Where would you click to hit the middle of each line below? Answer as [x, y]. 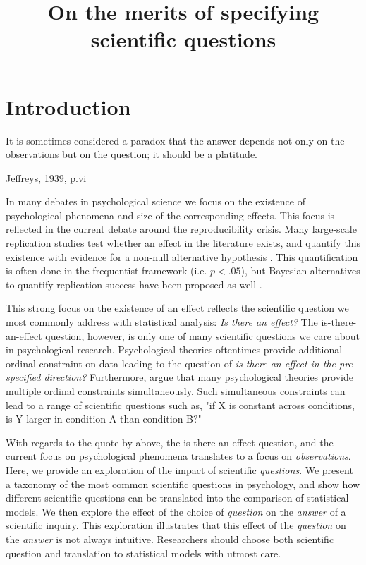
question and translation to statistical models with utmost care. [144, 553]
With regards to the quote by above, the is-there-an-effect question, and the [170, 442]
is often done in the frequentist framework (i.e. [106, 271]
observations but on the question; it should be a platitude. [132, 154]
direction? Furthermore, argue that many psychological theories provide [199, 377]
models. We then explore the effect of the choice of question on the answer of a [176, 511]
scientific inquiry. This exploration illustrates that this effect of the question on [176, 525]
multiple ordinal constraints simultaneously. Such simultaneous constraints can [176, 391]
